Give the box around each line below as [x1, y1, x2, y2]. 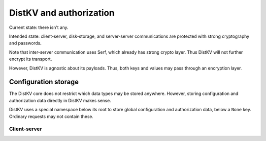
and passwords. [9, 40, 42, 46]
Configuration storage [9, 78, 79, 86]
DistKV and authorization [9, 7, 115, 18]
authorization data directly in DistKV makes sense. [9, 97, 111, 103]
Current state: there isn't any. [9, 24, 68, 30]
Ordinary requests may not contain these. [9, 113, 94, 119]
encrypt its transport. [9, 56, 52, 62]
